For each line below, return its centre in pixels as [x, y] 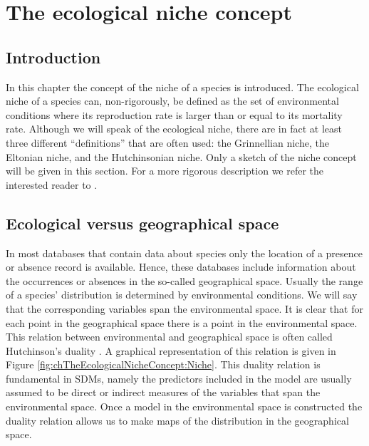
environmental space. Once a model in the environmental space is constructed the [184, 406]
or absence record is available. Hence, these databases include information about [181, 267]
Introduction [53, 57]
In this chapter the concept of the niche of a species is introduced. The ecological [182, 87]
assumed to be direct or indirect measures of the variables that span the [163, 392]
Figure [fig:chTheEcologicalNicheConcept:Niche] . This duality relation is [163, 364]
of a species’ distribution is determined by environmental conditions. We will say [182, 295]
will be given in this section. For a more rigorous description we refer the [165, 171]
